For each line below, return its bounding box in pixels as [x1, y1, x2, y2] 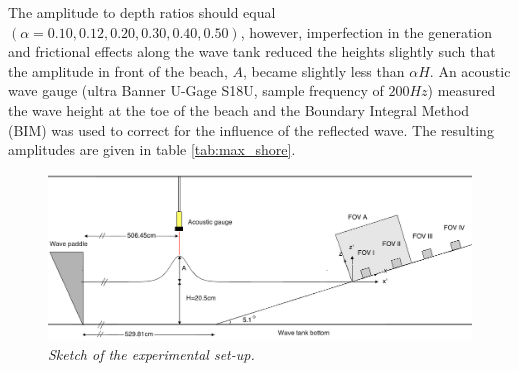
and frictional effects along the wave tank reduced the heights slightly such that [8, 41, 496, 62]
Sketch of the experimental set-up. [48, 344, 255, 365]
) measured [427, 80, 496, 101]
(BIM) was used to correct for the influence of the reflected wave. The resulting [8, 119, 494, 140]
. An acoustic [429, 60, 511, 81]
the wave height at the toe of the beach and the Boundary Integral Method [8, 99, 470, 120]
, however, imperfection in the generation [240, 21, 493, 42]
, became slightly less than [242, 60, 405, 81]
